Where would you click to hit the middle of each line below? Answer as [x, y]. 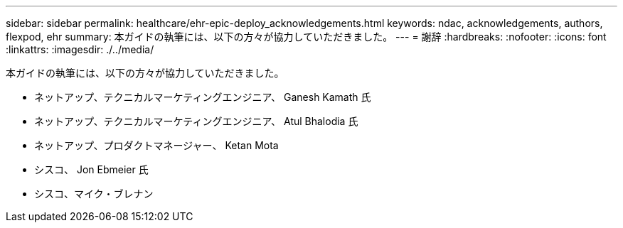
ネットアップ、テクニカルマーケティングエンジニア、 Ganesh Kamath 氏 [203, 97]
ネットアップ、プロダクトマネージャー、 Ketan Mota [156, 145]
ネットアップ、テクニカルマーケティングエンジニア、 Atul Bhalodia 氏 [196, 121]
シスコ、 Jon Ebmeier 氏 [91, 169]
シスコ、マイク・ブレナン [94, 194]
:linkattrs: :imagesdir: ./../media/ [80, 49]
